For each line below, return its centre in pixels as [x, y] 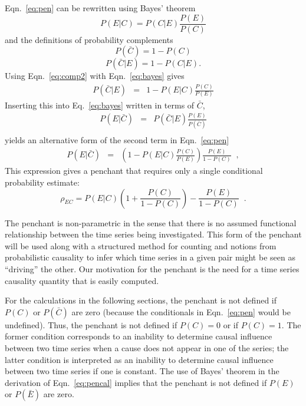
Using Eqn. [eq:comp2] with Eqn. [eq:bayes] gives [95, 76]
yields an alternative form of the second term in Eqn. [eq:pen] [117, 139]
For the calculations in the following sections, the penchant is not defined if [141, 300]
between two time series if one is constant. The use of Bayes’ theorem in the [142, 371]
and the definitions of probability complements [89, 39]
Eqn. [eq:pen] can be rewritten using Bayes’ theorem [100, 8]
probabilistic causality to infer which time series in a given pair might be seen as [150, 257]
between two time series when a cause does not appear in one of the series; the [147, 347]
